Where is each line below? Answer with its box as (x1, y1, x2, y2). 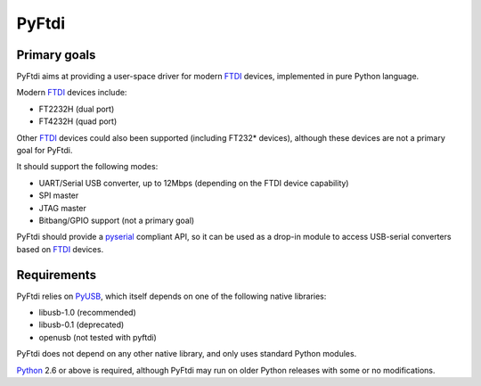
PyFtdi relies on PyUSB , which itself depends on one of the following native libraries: (16, 291, 327, 301)
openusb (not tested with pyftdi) (38, 332, 158, 342)
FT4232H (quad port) (38, 116, 118, 127)
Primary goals (16, 47, 96, 62)
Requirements (16, 267, 97, 283)
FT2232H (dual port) (38, 103, 115, 114)
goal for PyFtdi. (16, 145, 73, 156)
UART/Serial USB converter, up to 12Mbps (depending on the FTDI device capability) (38, 177, 349, 188)
